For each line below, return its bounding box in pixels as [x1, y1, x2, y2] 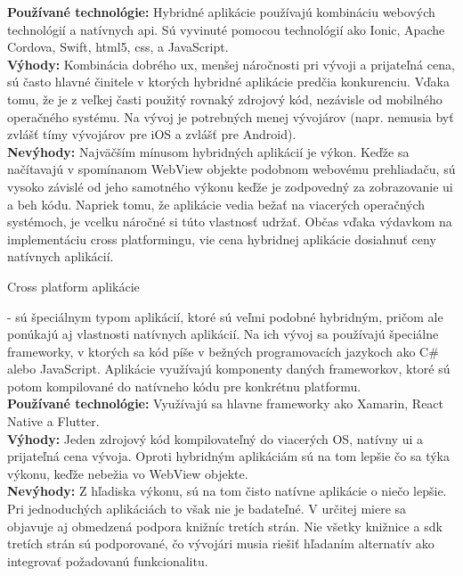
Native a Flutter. [7, 412, 100, 431]
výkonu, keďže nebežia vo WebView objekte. [7, 464, 248, 482]
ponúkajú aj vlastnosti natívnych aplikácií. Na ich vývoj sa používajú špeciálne [7, 325, 439, 343]
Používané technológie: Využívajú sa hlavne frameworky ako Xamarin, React [7, 394, 444, 413]
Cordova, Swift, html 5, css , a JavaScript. [7, 37, 229, 56]
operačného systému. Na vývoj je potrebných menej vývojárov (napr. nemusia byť [7, 107, 454, 126]
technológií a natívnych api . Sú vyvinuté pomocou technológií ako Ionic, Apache [7, 20, 445, 38]
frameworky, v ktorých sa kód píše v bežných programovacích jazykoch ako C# [7, 341, 439, 360]
